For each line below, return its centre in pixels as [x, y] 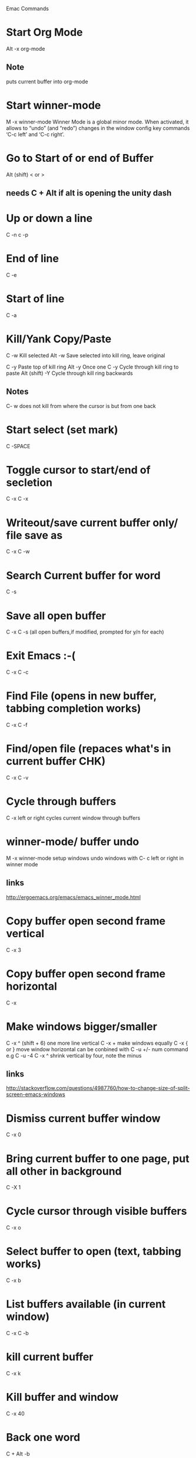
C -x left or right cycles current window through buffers [73, 818]
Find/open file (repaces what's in [89, 749]
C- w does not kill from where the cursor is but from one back [81, 406]
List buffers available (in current [86, 1304]
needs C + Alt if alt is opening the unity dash [89, 193]
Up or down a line [49, 218]
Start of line [35, 299]
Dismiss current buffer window [83, 1118]
